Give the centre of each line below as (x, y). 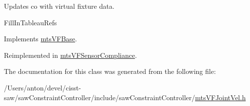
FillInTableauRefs (30, 22)
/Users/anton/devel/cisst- (43, 87)
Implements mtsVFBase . (40, 39)
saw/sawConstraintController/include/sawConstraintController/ (100, 97)
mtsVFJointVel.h (221, 97)
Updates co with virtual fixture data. (59, 6)
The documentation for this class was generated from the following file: (110, 71)
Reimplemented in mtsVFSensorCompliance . (70, 55)
